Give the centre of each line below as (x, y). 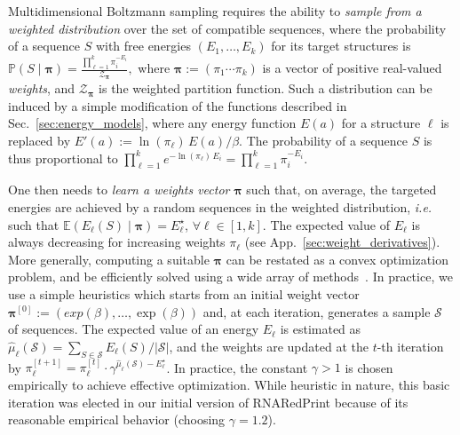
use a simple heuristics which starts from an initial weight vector (184, 293)
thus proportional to (63, 158)
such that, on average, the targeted (341, 190)
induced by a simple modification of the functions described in (178, 105)
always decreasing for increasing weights (117, 242)
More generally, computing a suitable (109, 259)
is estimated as (321, 329)
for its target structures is (341, 46)
